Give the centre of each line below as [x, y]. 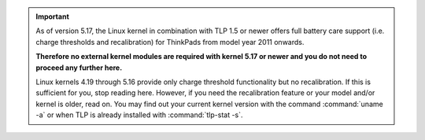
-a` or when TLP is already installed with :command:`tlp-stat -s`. [139, 115]
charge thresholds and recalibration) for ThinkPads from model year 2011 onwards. [170, 42]
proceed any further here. [79, 68]
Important [53, 17]
